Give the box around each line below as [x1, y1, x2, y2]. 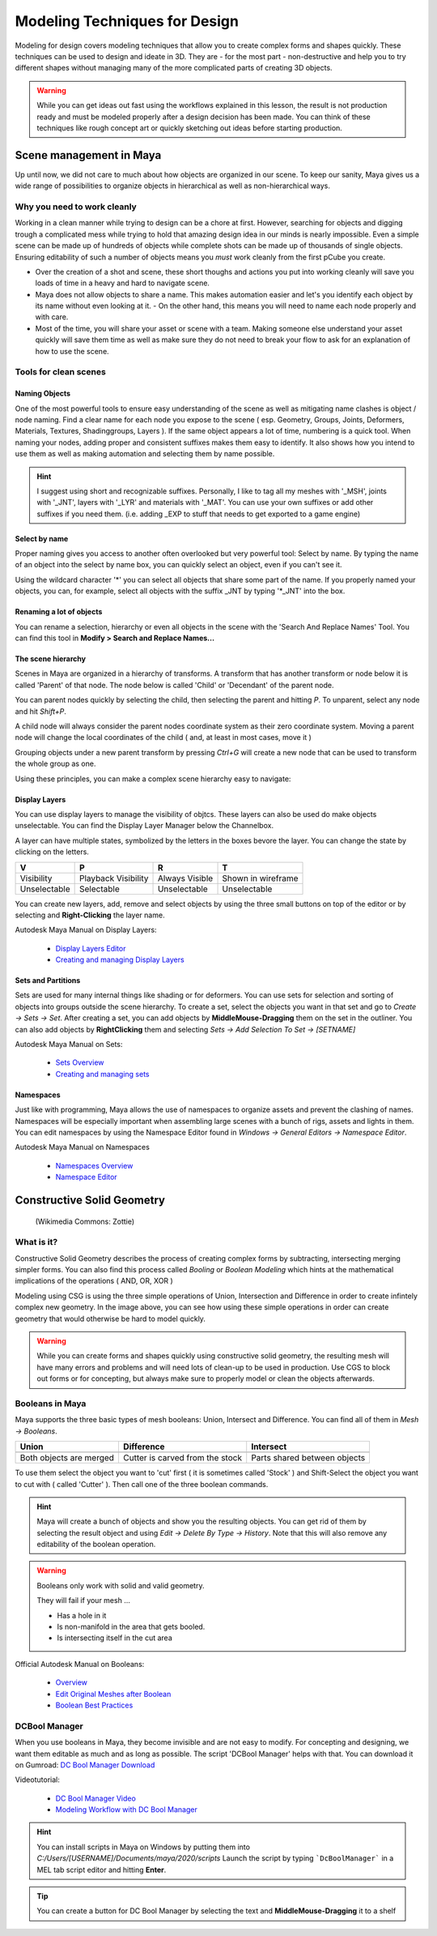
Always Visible [157, 872, 214, 883]
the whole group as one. [15, 759, 96, 769]
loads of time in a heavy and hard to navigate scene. [35, 278, 210, 288]
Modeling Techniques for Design [15, 12, 239, 30]
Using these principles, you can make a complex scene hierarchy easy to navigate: [15, 774, 291, 784]
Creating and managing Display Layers [55, 955, 185, 964]
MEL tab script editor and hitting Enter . [36, 1865, 167, 1874]
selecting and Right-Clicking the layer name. [15, 910, 165, 920]
